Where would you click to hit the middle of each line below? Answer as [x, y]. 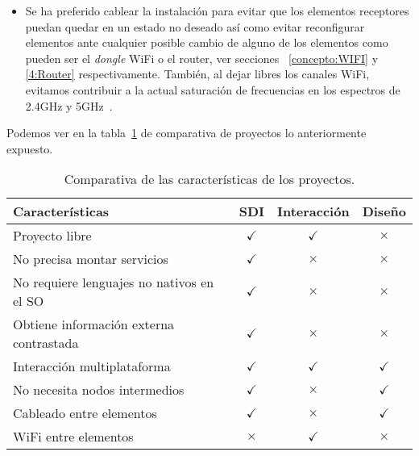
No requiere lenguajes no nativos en [114, 282]
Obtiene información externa [94, 324]
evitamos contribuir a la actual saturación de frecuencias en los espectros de [213, 89]
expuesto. [30, 148]
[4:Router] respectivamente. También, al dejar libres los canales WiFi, [197, 74]
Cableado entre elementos [85, 413]
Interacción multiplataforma [92, 366]
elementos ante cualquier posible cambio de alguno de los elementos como [207, 42]
